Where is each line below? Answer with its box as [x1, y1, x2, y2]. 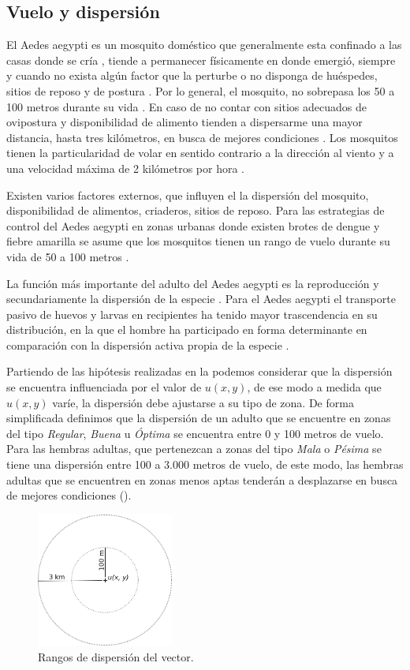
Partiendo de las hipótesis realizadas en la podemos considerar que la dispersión [6, 363, 393, 380]
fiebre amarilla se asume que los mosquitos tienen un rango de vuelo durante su [6, 233, 390, 249]
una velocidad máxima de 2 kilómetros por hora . [6, 159, 244, 176]
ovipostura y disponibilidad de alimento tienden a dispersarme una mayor [6, 114, 363, 130]
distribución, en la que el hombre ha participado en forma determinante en [6, 321, 367, 338]
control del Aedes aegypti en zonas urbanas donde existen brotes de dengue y [6, 217, 380, 234]
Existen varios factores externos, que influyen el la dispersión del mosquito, [6, 186, 369, 203]
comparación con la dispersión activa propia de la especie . [6, 336, 289, 353]
